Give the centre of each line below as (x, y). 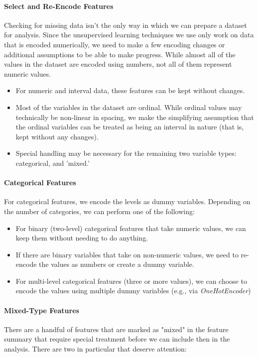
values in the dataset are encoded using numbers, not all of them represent (118, 64)
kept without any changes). (57, 136)
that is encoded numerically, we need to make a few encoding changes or (115, 44)
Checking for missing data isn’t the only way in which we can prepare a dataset (126, 25)
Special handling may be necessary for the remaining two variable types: (126, 153)
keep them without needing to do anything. (82, 238)
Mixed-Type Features (42, 310)
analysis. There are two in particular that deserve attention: (95, 349)
